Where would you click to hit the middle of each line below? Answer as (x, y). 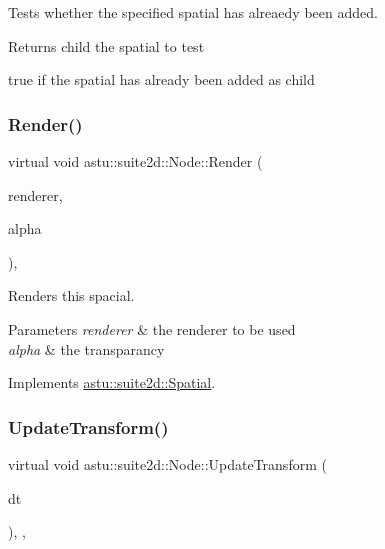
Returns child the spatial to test (106, 45)
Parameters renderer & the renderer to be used (152, 328)
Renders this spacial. (71, 295)
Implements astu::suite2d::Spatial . (112, 382)
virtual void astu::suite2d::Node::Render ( (135, 161)
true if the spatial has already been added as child (161, 79)
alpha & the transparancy (86, 348)
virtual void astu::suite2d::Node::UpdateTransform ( (167, 463)
